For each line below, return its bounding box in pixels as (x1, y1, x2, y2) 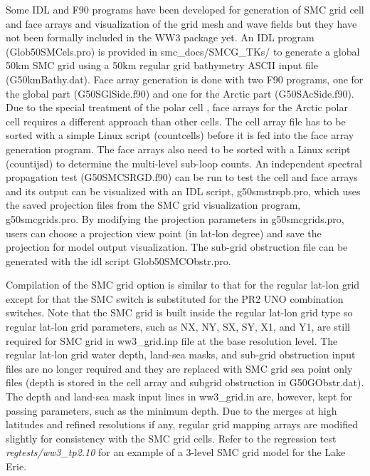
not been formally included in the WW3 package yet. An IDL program (6, 30, 314, 45)
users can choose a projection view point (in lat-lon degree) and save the (6, 225, 322, 240)
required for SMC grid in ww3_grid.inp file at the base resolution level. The (6, 333, 338, 348)
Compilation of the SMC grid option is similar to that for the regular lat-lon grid (6, 277, 360, 292)
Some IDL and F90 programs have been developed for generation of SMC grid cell (6, 2, 364, 16)
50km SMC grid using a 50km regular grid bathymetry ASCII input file (6, 58, 318, 73)
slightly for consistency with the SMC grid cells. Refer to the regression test (6, 430, 337, 445)
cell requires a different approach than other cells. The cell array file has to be (6, 113, 346, 128)
